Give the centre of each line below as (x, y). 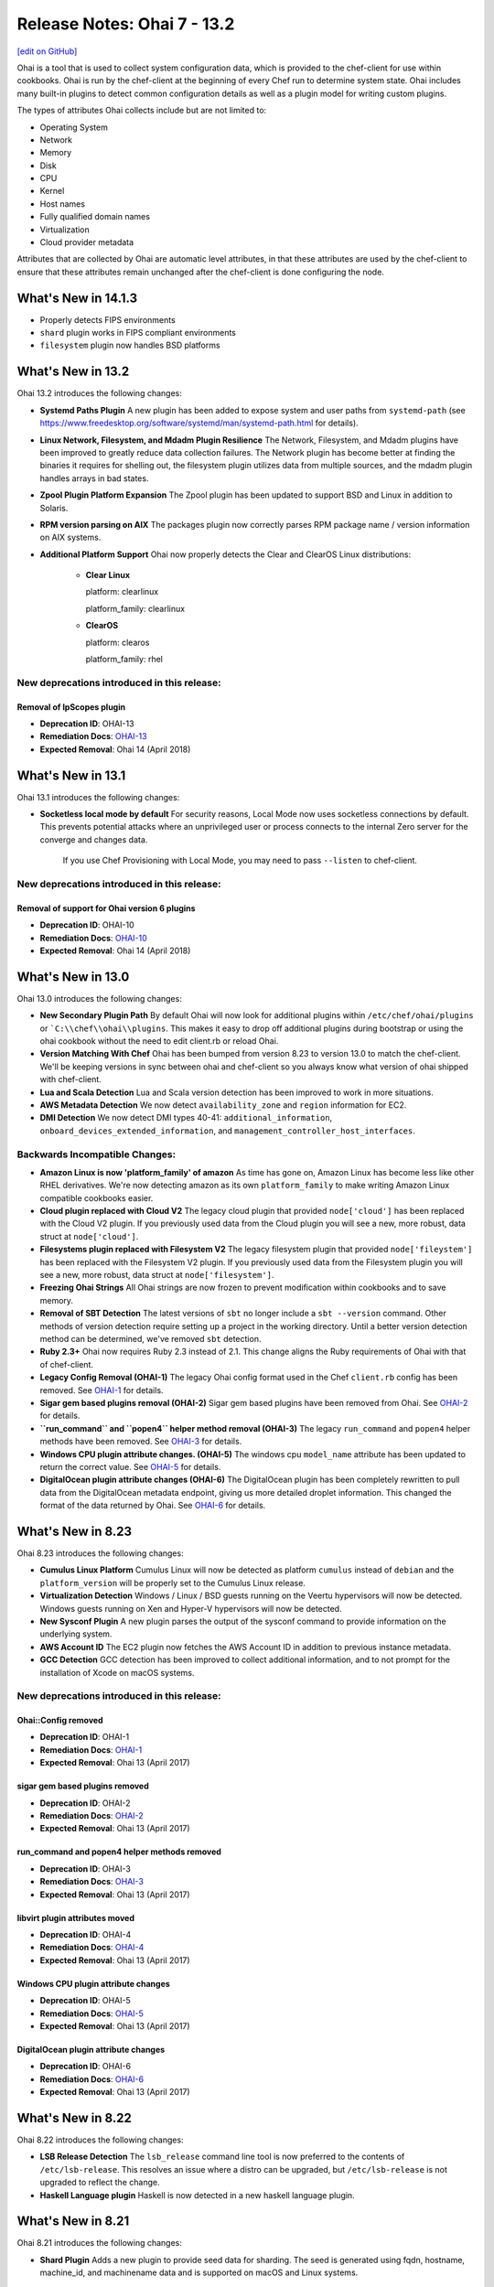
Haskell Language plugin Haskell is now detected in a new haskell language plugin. (198, 2195)
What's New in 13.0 (73, 977)
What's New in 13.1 (71, 775)
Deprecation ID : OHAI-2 (86, 1803)
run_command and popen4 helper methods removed (119, 1852)
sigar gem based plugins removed (83, 1786)
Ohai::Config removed (60, 1721)
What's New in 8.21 (73, 2222)
